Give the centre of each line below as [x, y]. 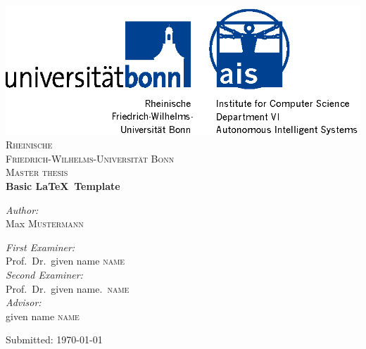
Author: [22, 209]
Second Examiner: [44, 275]
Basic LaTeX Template [63, 186]
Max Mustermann [45, 223]
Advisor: [24, 302]
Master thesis [37, 172]
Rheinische [29, 145]
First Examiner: [40, 247]
